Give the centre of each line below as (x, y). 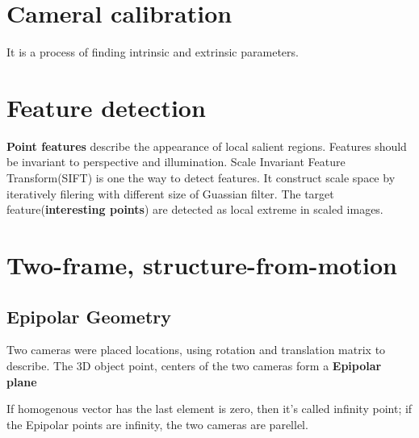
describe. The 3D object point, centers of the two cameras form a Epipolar (194, 365)
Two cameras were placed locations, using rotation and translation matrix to (196, 350)
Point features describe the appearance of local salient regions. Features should (207, 146)
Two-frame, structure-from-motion (202, 265)
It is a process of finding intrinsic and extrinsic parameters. (153, 52)
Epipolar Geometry (89, 316)
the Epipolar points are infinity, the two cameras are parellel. (157, 424)
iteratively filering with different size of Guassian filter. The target (170, 193)
